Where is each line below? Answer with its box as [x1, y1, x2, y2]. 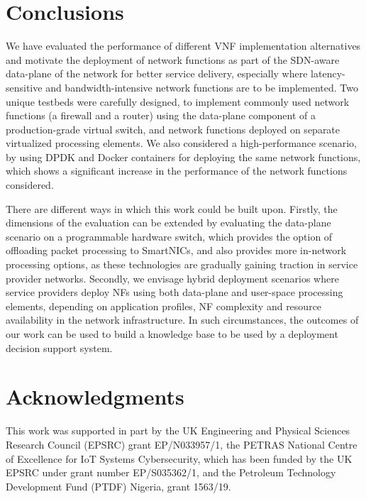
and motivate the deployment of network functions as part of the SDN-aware [6, 52, 340, 67]
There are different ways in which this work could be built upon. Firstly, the [6, 201, 338, 216]
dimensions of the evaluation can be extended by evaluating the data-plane [6, 215, 331, 230]
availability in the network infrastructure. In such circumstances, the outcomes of [6, 312, 359, 327]
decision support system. [6, 340, 113, 355]
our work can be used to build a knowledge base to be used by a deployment [6, 327, 338, 341]
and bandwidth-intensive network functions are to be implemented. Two [45, 79, 358, 94]
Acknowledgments [6, 382, 184, 411]
